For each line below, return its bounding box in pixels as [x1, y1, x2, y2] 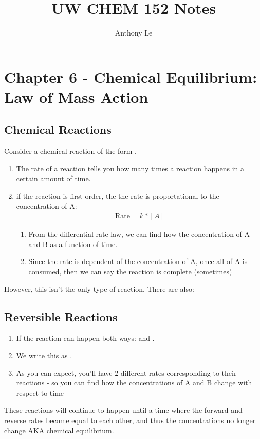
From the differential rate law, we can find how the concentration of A [28, 229, 250, 239]
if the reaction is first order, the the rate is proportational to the [16, 190, 219, 201]
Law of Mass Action [4, 86, 148, 107]
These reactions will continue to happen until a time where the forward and [4, 405, 243, 415]
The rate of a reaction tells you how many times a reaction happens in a [16, 163, 245, 173]
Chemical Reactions [4, 121, 112, 137]
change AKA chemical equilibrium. [4, 425, 114, 435]
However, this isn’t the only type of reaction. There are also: [4, 283, 194, 294]
